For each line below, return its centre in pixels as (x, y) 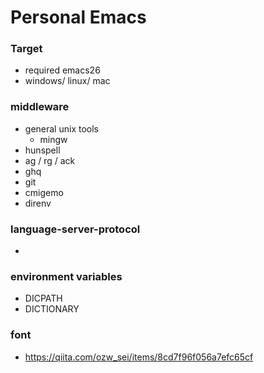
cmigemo (44, 192)
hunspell (42, 150)
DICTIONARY (52, 309)
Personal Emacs (78, 17)
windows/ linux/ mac (67, 81)
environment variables (66, 276)
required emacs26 (62, 70)
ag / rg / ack (50, 160)
